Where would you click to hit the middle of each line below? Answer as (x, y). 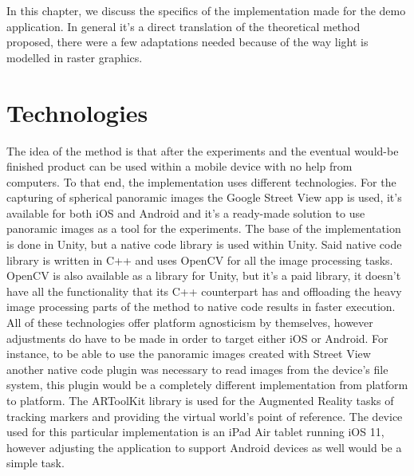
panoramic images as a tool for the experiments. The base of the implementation (204, 228)
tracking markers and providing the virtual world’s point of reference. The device (205, 416)
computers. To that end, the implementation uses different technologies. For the (201, 181)
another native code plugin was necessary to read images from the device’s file (197, 369)
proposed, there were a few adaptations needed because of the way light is (187, 42)
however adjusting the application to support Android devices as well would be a (204, 447)
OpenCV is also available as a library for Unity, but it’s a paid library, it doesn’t (204, 275)
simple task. (35, 463)
